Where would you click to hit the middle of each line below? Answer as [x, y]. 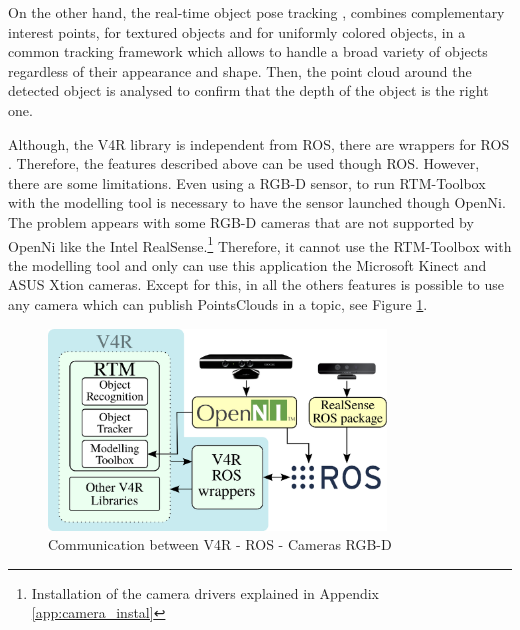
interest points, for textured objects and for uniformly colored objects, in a [237, 31]
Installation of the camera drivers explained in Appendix [205, 592]
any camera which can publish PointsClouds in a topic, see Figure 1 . [218, 303]
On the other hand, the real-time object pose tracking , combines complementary [256, 12]
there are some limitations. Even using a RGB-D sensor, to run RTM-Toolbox [247, 182]
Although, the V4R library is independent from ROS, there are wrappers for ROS [259, 143]
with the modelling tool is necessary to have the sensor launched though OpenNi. [257, 202]
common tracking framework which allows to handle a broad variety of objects [248, 51]
